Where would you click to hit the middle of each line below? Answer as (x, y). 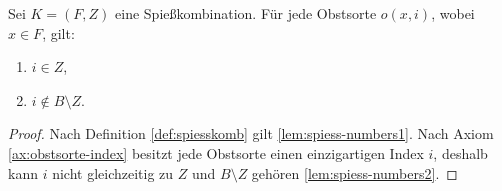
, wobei (453, 13)
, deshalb (460, 152)
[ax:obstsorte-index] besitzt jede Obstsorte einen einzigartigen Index (216, 152)
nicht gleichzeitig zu (113, 172)
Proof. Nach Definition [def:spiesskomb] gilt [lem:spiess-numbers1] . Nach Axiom (251, 133)
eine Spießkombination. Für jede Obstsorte (246, 13)
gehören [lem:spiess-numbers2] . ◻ (354, 172)
